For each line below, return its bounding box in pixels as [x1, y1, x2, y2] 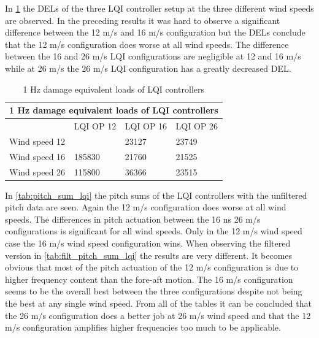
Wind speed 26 [9, 165, 66, 178]
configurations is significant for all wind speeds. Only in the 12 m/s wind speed [5, 225, 302, 237]
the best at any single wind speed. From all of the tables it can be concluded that [5, 296, 312, 309]
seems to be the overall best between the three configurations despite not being [5, 285, 302, 298]
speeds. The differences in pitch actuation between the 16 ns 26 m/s [5, 212, 261, 225]
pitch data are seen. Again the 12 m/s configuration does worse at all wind [5, 201, 286, 213]
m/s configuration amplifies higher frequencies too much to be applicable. [5, 321, 281, 334]
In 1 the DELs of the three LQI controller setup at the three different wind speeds [5, 2, 314, 14]
